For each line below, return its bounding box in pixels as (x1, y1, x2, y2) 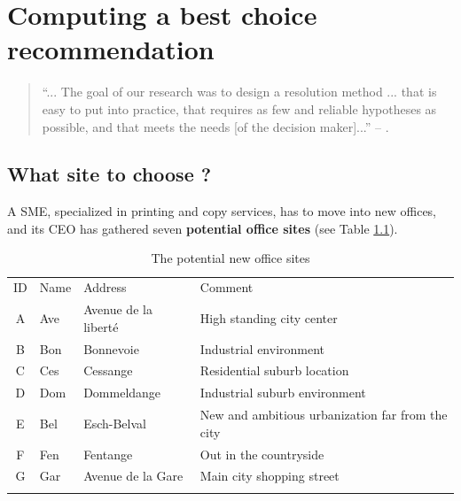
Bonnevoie (83, 339, 139, 358)
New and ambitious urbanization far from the (199, 405, 448, 424)
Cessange (83, 361, 133, 380)
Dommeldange (83, 383, 161, 402)
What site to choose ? (7, 160, 212, 188)
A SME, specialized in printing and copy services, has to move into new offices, (7, 202, 437, 220)
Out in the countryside (199, 444, 324, 463)
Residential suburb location (199, 361, 349, 380)
